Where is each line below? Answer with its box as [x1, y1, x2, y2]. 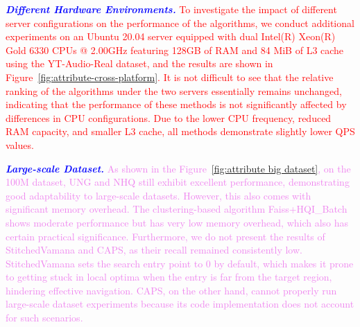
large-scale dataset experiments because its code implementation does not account [6, 297, 354, 311]
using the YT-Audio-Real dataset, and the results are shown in [6, 56, 273, 71]
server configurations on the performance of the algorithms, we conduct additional [6, 15, 354, 30]
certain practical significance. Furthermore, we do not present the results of [6, 229, 325, 243]
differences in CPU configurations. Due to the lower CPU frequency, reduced [6, 110, 332, 125]
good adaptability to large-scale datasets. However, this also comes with [6, 188, 311, 202]
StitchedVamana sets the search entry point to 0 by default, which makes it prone [6, 256, 354, 270]
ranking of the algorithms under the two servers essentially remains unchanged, [6, 83, 342, 98]
